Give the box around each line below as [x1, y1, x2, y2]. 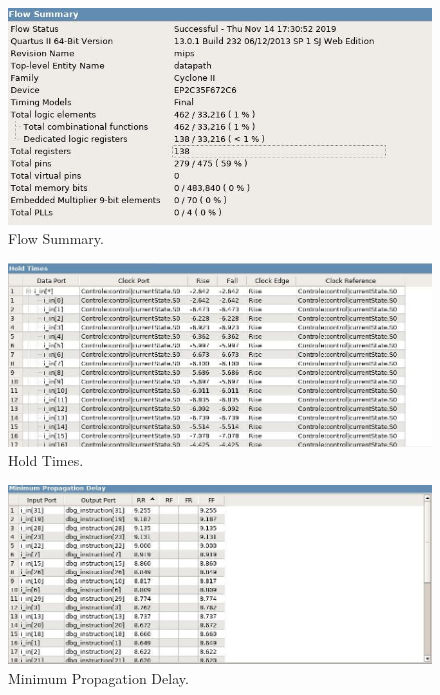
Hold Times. [8, 450, 84, 471]
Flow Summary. [8, 228, 104, 249]
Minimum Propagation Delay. [8, 667, 189, 688]
